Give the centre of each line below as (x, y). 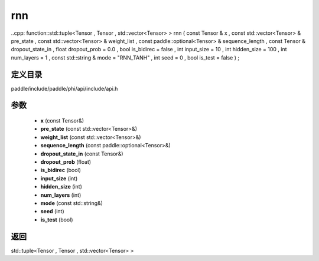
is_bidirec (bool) (61, 170)
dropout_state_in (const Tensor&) (82, 154)
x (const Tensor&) (62, 121)
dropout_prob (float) (66, 161)
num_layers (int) (61, 195)
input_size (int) (59, 178)
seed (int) (52, 212)
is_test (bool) (57, 219)
